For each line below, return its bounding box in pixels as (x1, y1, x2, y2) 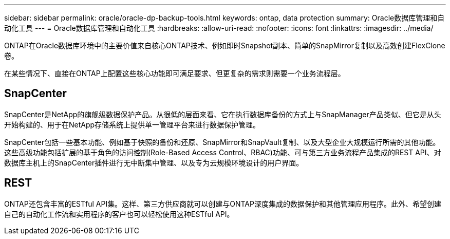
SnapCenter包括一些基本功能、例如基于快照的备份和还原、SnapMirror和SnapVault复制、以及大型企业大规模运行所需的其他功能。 (4, 137, 440, 146)
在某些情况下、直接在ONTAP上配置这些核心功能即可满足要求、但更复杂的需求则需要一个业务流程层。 (4, 69, 345, 78)
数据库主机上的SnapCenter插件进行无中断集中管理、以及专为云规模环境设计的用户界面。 (4, 158, 304, 167)
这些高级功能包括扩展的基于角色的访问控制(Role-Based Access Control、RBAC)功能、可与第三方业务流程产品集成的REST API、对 (4, 148, 441, 157)
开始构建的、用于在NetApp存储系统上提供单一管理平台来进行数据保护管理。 (4, 120, 260, 129)
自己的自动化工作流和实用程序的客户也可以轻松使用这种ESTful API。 (4, 209, 234, 218)
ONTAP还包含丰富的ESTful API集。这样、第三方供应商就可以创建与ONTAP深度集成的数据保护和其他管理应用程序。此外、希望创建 (4, 199, 441, 208)
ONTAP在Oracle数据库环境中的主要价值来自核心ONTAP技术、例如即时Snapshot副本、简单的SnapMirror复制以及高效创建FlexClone (4, 41, 445, 50)
